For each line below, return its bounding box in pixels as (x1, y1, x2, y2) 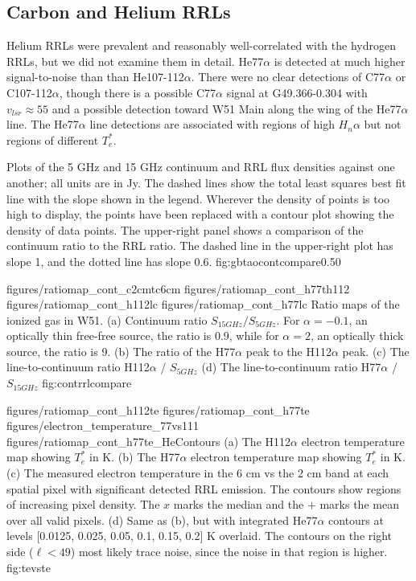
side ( (6, 543, 34, 560)
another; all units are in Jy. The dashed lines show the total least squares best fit (6, 174, 406, 190)
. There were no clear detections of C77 (191, 68, 385, 85)
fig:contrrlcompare (42, 374, 132, 391)
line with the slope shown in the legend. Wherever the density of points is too (6, 190, 390, 207)
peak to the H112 (245, 342, 332, 359)
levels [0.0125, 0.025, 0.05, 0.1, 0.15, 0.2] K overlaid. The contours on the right (6, 527, 392, 544)
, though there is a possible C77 (59, 84, 216, 100)
